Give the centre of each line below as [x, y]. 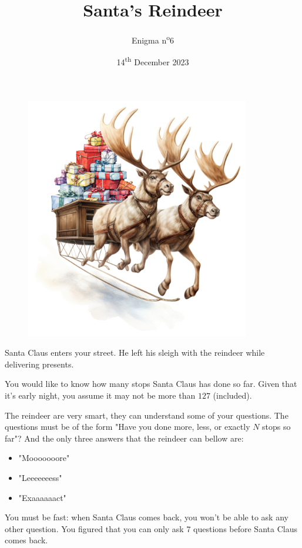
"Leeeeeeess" [40, 477]
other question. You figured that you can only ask [94, 528]
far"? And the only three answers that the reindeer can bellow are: [124, 438]
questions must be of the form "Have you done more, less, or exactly [127, 427]
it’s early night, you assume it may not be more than [100, 395]
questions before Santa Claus [245, 528]
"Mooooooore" [44, 458]
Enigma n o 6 [153, 39]
